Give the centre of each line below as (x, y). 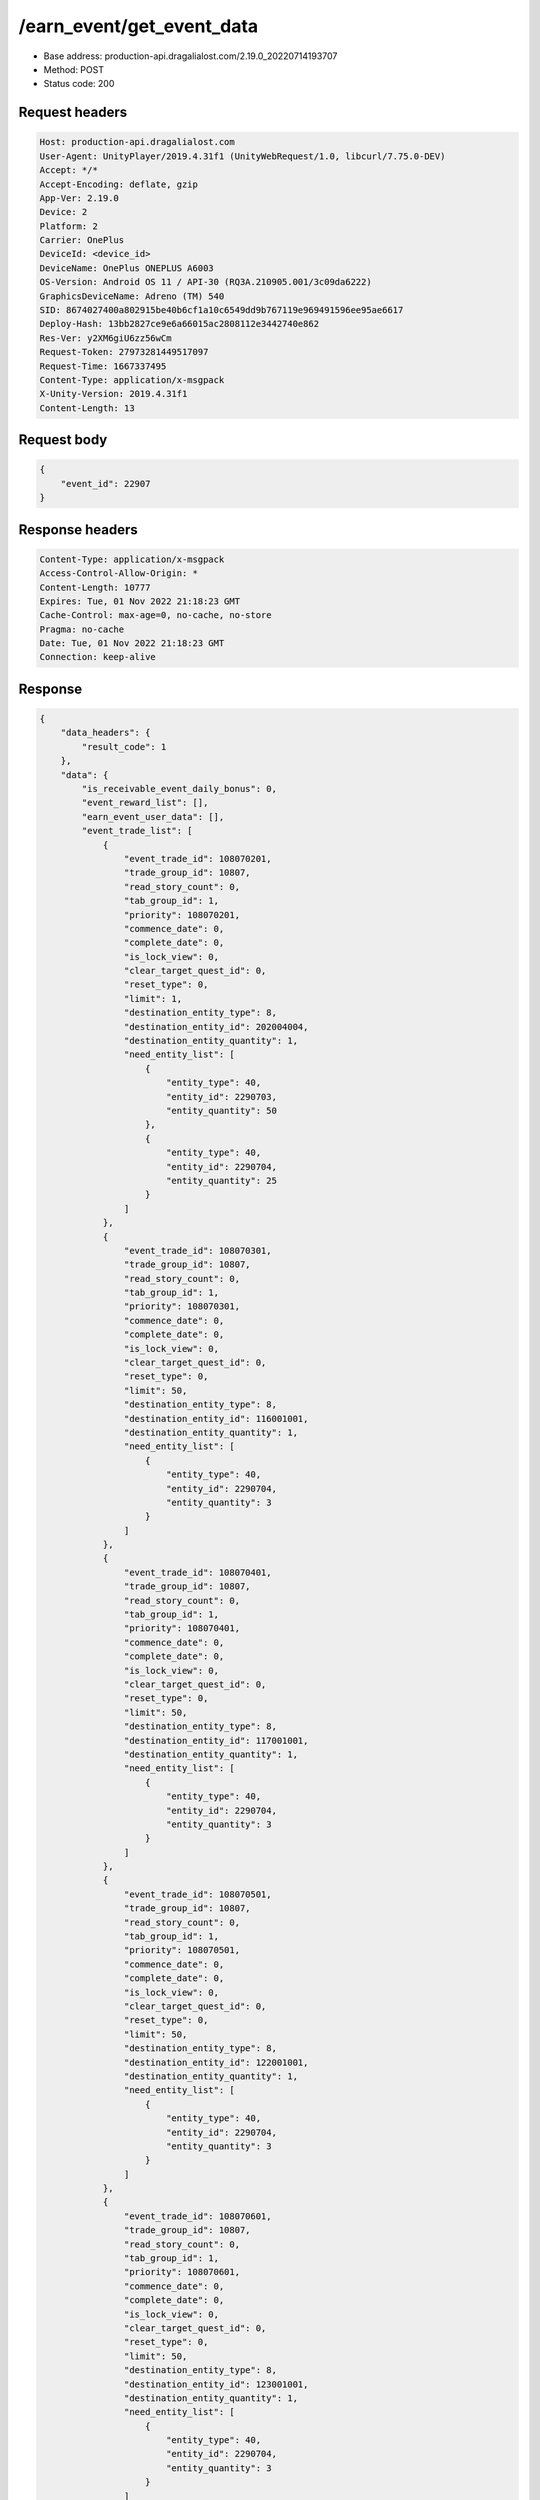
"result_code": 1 (124, 746)
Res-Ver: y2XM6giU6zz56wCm (105, 338)
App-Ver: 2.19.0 (79, 198)
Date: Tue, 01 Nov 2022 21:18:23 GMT (132, 643)
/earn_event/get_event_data (138, 26)
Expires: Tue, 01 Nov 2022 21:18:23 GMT (139, 601)
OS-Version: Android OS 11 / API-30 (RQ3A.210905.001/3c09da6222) (205, 282)
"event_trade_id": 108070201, (197, 858)
